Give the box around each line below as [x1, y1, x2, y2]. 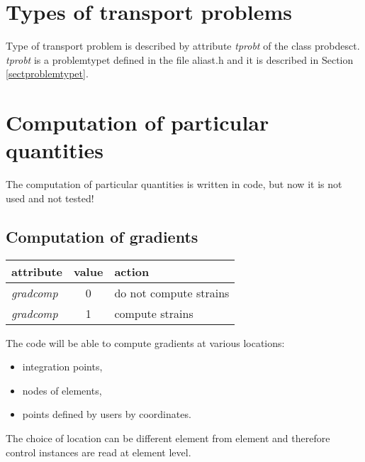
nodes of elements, [22, 383, 102, 397]
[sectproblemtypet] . [6, 66, 89, 81]
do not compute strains [114, 284, 230, 301]
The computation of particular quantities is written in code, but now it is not [6, 177, 342, 192]
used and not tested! [6, 190, 94, 205]
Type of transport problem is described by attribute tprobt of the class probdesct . [6, 38, 360, 53]
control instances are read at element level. [6, 444, 191, 459]
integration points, [22, 359, 103, 374]
